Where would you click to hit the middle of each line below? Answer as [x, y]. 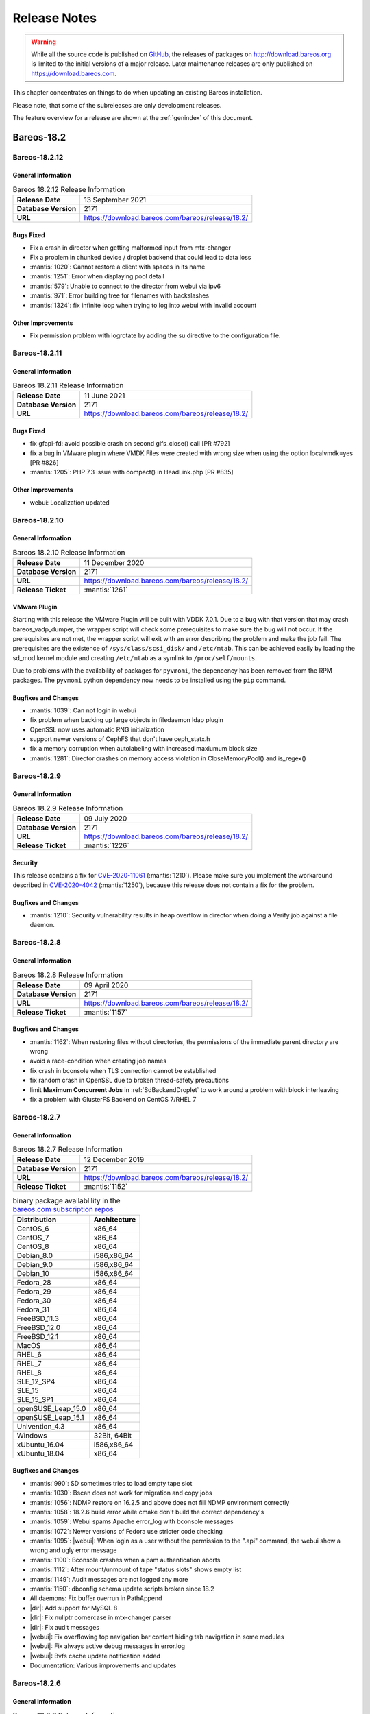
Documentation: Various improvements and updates [103, 1665]
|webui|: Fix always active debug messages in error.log [107, 1646]
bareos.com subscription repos [63, 1209]
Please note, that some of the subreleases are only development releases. [117, 105]
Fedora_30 [34, 1301]
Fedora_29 [34, 1291]
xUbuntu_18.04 [40, 1453]
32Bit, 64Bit [113, 1435]
